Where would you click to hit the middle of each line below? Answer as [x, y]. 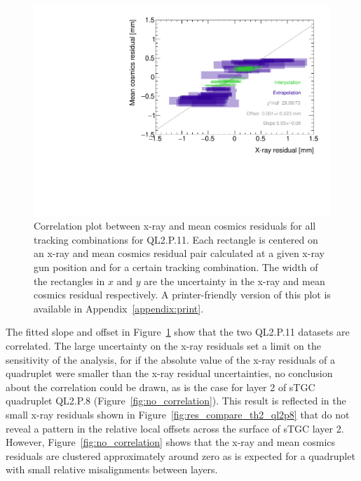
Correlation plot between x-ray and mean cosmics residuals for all [175, 226]
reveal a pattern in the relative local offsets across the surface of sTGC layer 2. [175, 428]
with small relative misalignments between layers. [112, 469]
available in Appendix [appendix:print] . [119, 308]
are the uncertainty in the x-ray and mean [234, 281]
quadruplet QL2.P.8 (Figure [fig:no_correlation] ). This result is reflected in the [176, 401]
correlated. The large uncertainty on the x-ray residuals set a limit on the [164, 345]
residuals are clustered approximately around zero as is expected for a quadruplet [180, 455]
